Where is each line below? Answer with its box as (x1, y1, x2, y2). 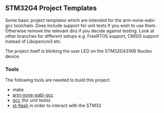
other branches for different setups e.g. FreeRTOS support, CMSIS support (5, 33, 159, 39)
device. (5, 53, 20, 59)
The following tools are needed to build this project (5, 77, 110, 83)
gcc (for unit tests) (12, 97, 51, 104)
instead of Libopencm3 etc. (5, 38, 62, 44)
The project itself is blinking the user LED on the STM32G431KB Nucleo (5, 48, 152, 54)
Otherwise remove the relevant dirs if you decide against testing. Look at (5, 27, 155, 34)
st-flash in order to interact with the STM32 (12, 103, 102, 109)
